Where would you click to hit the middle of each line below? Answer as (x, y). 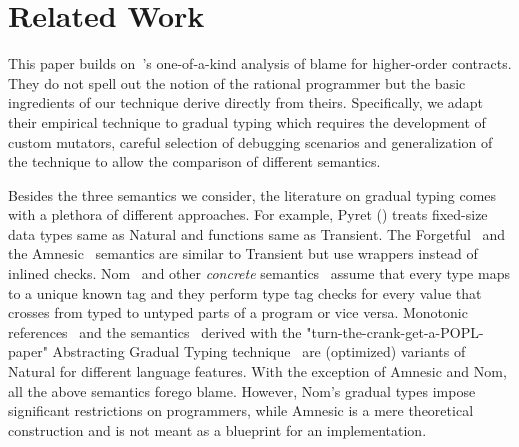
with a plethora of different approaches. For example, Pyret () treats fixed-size (248, 214)
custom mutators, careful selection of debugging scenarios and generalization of (250, 141)
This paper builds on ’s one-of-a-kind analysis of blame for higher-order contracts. (260, 63)
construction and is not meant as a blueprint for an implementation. (217, 429)
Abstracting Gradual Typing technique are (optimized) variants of (259, 351)
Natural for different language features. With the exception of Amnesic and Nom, (257, 371)
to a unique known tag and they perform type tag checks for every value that (245, 292)
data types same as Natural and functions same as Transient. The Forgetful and (257, 233)
